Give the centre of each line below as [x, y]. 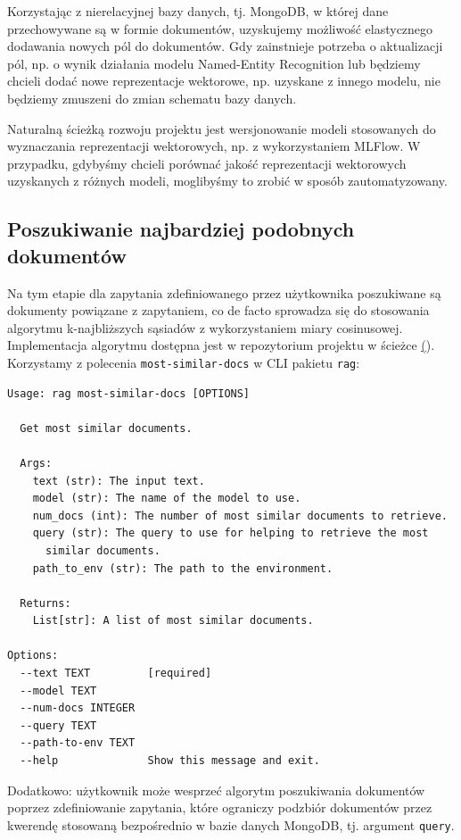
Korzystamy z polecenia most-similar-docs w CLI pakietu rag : [184, 362]
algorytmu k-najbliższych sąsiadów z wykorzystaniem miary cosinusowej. [205, 327]
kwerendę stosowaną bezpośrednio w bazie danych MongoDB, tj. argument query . [231, 824]
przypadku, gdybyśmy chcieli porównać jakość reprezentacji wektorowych [207, 163]
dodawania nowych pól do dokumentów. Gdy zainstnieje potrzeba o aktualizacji [225, 46]
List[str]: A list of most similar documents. [173, 621]
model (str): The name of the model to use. [167, 499]
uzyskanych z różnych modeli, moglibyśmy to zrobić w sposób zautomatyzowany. [227, 181]
